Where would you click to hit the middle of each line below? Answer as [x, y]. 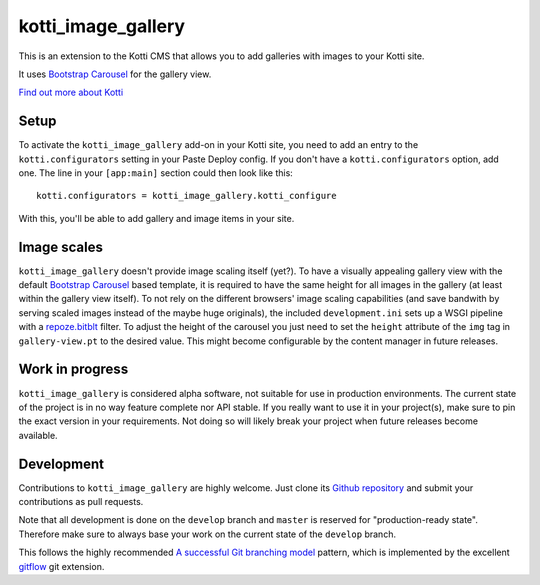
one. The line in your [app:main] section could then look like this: [156, 173]
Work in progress [73, 369]
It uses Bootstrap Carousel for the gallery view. [115, 74]
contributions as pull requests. [81, 502]
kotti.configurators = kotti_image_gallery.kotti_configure [186, 196]
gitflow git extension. [61, 566]
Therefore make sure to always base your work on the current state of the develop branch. [207, 534]
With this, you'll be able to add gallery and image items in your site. [156, 218]
